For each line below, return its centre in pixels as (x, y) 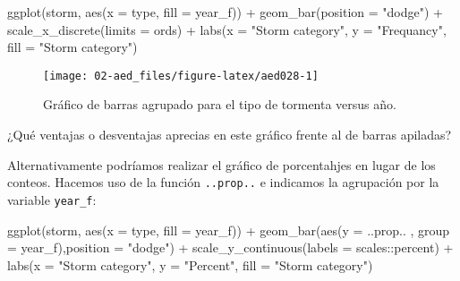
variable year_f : (52, 199)
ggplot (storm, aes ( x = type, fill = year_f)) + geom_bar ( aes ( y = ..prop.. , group (229, 230)
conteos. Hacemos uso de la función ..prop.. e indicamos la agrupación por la (223, 182)
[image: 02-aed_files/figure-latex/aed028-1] (181, 76)
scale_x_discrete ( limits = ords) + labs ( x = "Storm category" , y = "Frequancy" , (227, 29)
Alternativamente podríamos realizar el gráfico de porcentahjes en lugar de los (221, 164)
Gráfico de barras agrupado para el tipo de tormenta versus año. (220, 104)
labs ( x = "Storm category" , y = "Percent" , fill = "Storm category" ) (190, 264)
